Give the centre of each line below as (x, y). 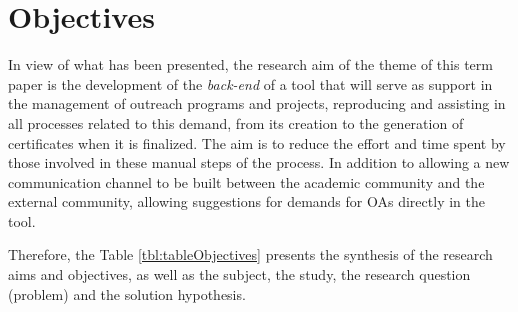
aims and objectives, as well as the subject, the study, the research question (239, 274)
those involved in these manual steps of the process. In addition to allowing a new (259, 162)
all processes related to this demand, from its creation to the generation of (236, 122)
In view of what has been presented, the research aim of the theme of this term (250, 64)
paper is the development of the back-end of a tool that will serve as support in (250, 83)
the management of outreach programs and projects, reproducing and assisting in (257, 103)
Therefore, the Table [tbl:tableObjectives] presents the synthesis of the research (250, 254)
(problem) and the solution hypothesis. (127, 293)
